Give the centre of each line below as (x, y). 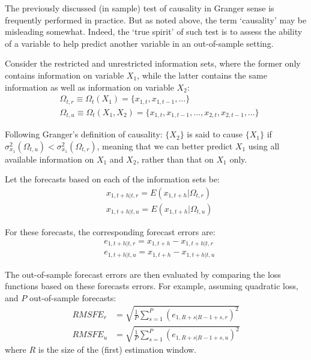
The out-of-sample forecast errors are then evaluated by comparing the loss (143, 274)
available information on (50, 159)
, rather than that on (175, 159)
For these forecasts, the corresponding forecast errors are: (110, 231)
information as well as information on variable (89, 87)
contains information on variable (65, 75)
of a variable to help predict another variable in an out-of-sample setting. (139, 43)
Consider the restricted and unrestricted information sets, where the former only (153, 63)
